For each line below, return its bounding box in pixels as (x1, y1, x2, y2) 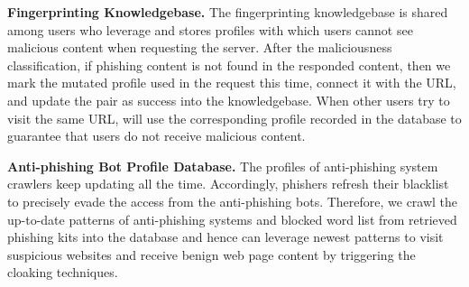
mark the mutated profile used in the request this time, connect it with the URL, (7, 73, 456, 92)
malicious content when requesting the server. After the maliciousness (7, 38, 392, 57)
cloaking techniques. (7, 263, 118, 282)
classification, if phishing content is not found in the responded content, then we (7, 55, 451, 74)
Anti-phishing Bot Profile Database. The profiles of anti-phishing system (7, 156, 438, 175)
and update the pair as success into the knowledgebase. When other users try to (7, 90, 450, 109)
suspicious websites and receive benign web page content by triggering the (7, 245, 416, 264)
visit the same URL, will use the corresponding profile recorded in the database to (7, 108, 462, 127)
